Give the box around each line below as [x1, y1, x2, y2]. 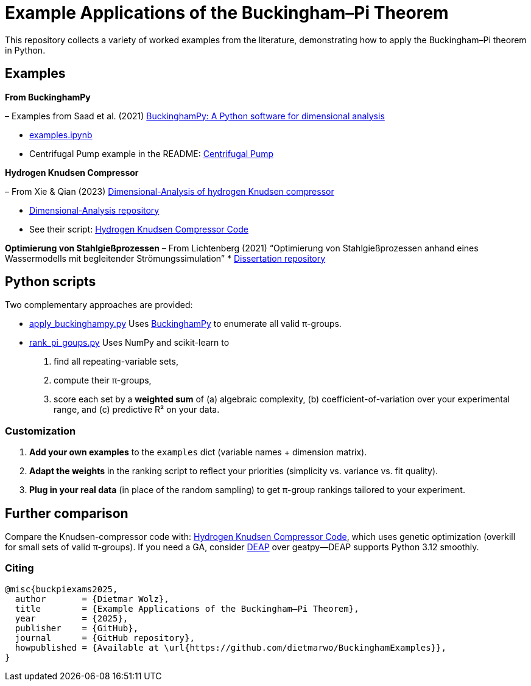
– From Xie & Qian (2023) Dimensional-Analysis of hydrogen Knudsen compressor [5, 186, 334, 197]
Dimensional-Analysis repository [29, 205, 160, 215]
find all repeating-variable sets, [54, 356, 178, 367]
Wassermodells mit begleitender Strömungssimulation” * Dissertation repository [5, 253, 326, 264]
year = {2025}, [15, 613, 128, 623]
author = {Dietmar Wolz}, [15, 593, 169, 604]
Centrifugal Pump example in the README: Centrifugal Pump [29, 148, 274, 159]
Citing [5, 562, 34, 575]
